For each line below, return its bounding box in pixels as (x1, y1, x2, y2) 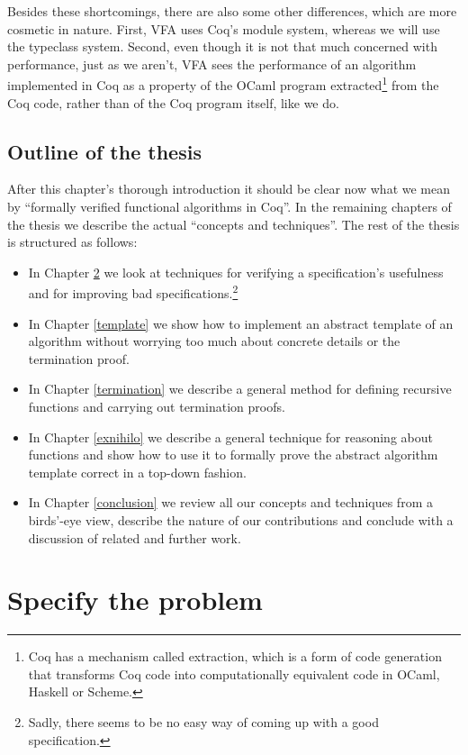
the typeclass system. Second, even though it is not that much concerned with (7, 37, 437, 56)
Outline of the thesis (7, 137, 202, 165)
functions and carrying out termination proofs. (28, 397, 285, 416)
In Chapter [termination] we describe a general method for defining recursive (28, 379, 452, 398)
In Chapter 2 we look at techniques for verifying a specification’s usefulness (28, 262, 444, 281)
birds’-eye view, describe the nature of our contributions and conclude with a (28, 510, 454, 529)
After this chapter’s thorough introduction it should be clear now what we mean (7, 179, 450, 198)
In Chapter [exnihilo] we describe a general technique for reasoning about (28, 427, 433, 446)
